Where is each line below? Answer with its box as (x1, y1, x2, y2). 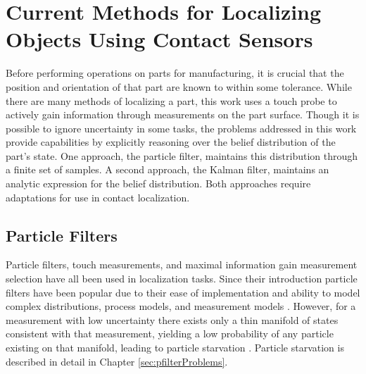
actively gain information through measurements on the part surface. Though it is (6, 107, 360, 122)
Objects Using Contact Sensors (6, 25, 313, 54)
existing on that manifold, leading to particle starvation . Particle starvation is (6, 340, 344, 355)
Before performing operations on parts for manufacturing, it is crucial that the (6, 66, 344, 80)
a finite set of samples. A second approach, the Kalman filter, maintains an (6, 162, 329, 177)
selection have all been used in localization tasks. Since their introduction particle (6, 271, 358, 286)
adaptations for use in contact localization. (6, 189, 190, 204)
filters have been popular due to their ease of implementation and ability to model (6, 285, 360, 299)
